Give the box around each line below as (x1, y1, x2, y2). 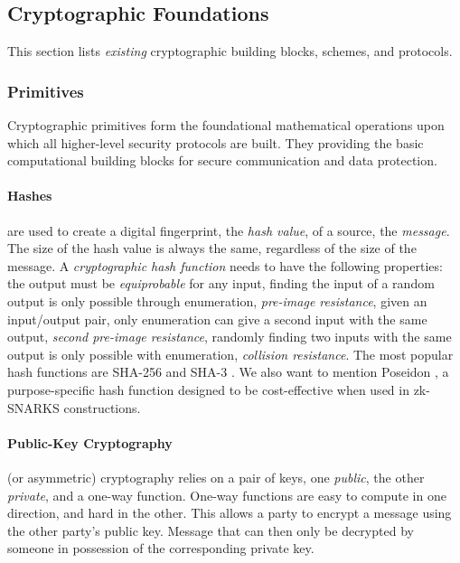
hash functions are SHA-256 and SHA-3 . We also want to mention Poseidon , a (7, 362, 449, 381)
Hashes (7, 186, 52, 205)
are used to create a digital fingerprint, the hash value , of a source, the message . (7, 221, 450, 239)
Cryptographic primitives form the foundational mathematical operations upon (7, 116, 445, 135)
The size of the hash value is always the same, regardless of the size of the (7, 239, 417, 258)
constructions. (63, 398, 141, 417)
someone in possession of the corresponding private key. (7, 539, 314, 558)
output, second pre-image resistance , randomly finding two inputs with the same (7, 327, 452, 346)
